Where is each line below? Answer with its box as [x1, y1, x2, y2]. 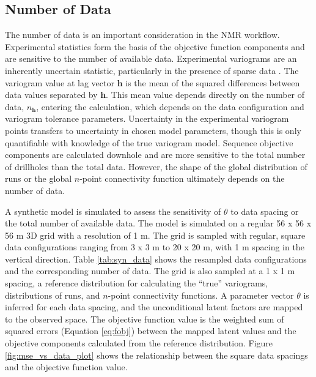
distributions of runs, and [5, 288, 100, 301]
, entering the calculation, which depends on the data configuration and [36, 100, 304, 113]
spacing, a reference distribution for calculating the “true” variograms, [5, 277, 268, 289]
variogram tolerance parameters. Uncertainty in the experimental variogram [5, 112, 289, 125]
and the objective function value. [5, 360, 128, 373]
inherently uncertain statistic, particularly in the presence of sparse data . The [5, 64, 299, 77]
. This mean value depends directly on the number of [106, 88, 305, 101]
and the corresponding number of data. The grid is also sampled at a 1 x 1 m [5, 264, 295, 277]
